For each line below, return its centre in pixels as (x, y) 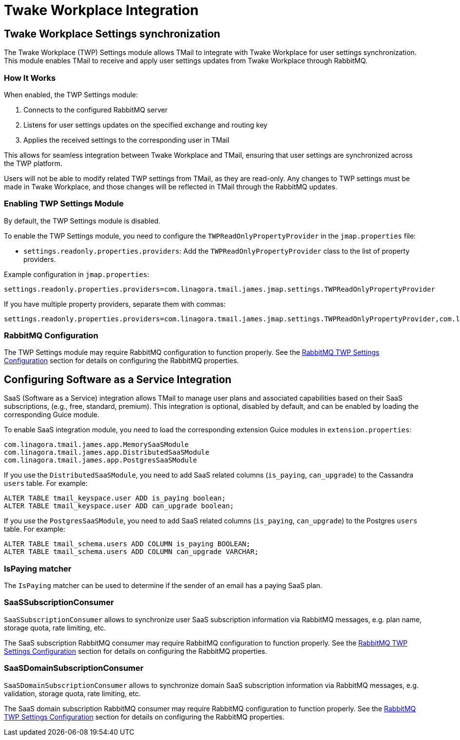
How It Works (30, 78)
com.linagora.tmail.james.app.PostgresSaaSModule (101, 460)
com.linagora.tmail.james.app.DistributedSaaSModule (107, 453)
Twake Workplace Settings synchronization (112, 34)
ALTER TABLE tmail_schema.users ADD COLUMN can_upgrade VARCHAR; (131, 552)
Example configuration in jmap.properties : (77, 274)
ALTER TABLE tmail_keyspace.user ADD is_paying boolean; (115, 498)
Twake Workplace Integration (101, 10)
